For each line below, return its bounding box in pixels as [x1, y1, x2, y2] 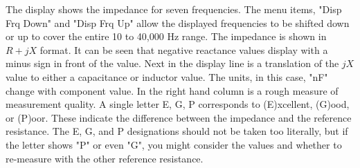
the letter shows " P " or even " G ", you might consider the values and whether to [6, 137, 342, 151]
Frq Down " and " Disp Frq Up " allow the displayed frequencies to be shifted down [6, 15, 350, 30]
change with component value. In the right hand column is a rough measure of [6, 83, 339, 97]
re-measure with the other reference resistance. [6, 151, 204, 165]
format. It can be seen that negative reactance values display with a [39, 42, 328, 57]
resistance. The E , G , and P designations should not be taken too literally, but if [6, 124, 348, 138]
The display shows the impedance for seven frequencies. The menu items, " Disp [6, 2, 342, 16]
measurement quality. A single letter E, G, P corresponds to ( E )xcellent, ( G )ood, [6, 97, 350, 111]
